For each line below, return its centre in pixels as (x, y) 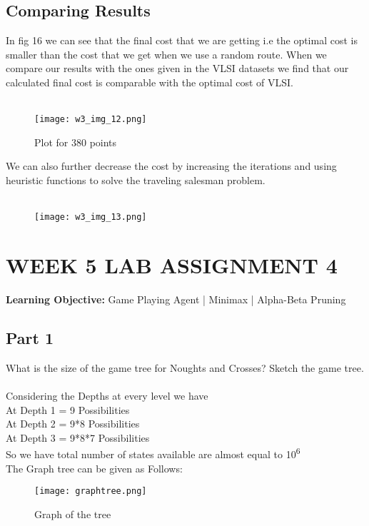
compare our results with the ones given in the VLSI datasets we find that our (177, 68)
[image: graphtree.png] (91, 491)
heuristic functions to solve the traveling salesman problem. (136, 180)
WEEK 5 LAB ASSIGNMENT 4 (172, 265)
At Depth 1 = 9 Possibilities (68, 409)
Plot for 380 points (76, 142)
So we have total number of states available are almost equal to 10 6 (153, 453)
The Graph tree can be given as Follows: (94, 468)
